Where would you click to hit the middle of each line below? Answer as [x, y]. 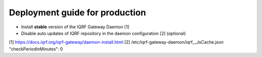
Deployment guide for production [78, 12]
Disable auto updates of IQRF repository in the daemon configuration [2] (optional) [104, 33]
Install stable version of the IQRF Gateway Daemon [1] [75, 27]
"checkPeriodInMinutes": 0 [36, 49]
